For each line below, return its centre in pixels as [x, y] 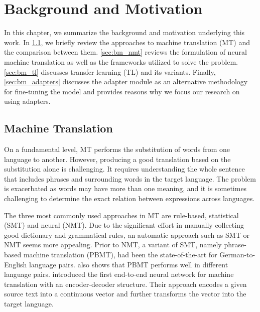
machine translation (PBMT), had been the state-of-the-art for [120, 255]
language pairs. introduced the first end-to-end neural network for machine [119, 274]
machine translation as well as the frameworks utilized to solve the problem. [121, 61]
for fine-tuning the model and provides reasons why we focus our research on [122, 91]
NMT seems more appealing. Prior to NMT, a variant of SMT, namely [113, 245]
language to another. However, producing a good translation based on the [117, 159]
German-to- [237, 255]
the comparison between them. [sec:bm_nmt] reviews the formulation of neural [125, 52]
